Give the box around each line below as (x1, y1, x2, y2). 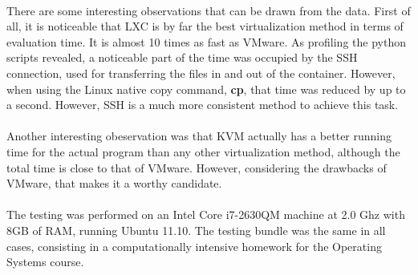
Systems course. (6, 253, 84, 270)
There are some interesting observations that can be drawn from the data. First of (6, 2, 411, 18)
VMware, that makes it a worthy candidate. (6, 175, 222, 192)
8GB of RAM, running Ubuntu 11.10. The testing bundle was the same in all (6, 221, 386, 238)
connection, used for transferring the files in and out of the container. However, (6, 64, 396, 81)
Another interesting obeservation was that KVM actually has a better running (6, 127, 392, 144)
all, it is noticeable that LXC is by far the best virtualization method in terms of (6, 18, 404, 34)
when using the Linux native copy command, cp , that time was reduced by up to (6, 80, 406, 97)
